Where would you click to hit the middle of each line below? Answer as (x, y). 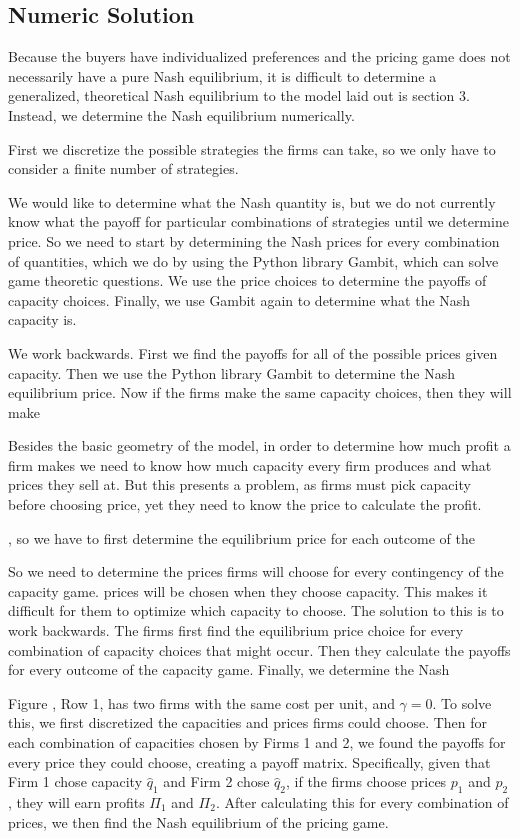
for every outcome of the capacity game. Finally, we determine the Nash (229, 669)
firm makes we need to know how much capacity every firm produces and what (250, 464)
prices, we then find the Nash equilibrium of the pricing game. (198, 821)
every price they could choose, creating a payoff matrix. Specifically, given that (249, 761)
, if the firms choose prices (366, 781)
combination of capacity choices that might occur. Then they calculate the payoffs (259, 649)
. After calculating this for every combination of (362, 802)
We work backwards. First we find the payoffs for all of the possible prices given (253, 352)
